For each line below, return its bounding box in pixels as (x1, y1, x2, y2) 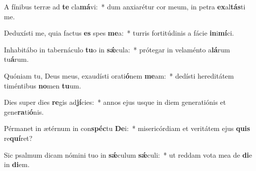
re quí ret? (4, 132, 33, 143)
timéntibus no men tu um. (4, 80, 81, 90)
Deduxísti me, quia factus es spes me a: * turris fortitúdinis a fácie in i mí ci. (4, 28, 234, 38)
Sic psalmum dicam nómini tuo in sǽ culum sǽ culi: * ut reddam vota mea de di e (4, 149, 253, 160)
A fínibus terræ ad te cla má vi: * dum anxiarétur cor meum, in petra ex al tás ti (4, 1, 246, 11)
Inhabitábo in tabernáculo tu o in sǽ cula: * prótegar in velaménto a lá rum (4, 44, 230, 54)
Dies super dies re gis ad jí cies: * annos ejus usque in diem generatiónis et (4, 97, 226, 107)
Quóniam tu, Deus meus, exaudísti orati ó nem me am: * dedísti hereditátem (4, 70, 234, 81)
